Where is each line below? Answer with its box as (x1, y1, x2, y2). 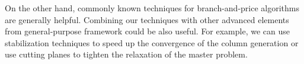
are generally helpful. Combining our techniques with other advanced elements (5, 13, 289, 25)
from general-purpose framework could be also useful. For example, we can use (5, 25, 290, 37)
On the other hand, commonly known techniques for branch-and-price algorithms (5, 2, 299, 14)
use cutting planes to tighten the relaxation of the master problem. (5, 48, 248, 60)
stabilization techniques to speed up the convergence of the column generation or (5, 36, 299, 49)
